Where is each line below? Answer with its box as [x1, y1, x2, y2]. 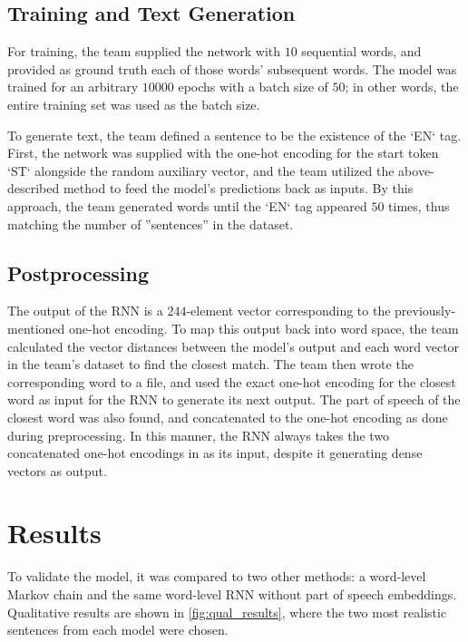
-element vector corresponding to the [186, 301, 391, 320]
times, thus [388, 196, 450, 215]
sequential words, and [301, 42, 422, 61]
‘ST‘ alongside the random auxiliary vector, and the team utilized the [7, 160, 395, 180]
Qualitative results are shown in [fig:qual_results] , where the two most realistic [7, 602, 447, 621]
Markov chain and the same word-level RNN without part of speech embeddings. [7, 585, 457, 603]
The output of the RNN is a [7, 301, 163, 320]
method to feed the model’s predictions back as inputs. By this [63, 179, 414, 198]
